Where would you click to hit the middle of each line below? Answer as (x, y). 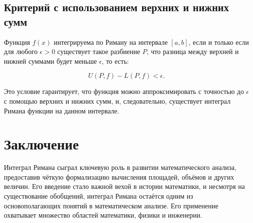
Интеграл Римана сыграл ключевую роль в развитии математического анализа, (120, 167)
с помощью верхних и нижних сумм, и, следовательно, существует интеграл (117, 101)
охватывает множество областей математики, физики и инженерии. (103, 215)
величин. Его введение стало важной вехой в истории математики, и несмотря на (125, 186)
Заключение (41, 144)
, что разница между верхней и (193, 51)
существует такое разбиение (99, 51)
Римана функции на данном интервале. (62, 110)
